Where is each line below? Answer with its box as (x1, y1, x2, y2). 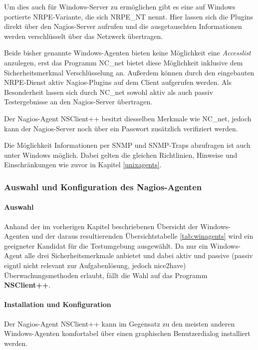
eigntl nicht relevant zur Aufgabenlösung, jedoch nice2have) (4, 260, 186, 270)
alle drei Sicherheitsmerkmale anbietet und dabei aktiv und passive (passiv (24, 250, 253, 261)
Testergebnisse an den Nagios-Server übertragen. (4, 96, 153, 107)
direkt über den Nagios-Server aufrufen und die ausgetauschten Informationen (4, 21, 242, 31)
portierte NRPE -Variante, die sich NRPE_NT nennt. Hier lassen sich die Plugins (4, 11, 253, 21)
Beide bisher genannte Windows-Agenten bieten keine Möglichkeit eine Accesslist (4, 47, 251, 58)
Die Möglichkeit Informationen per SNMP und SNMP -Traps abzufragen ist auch (4, 140, 251, 150)
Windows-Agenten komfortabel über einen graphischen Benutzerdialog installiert (4, 328, 251, 339)
